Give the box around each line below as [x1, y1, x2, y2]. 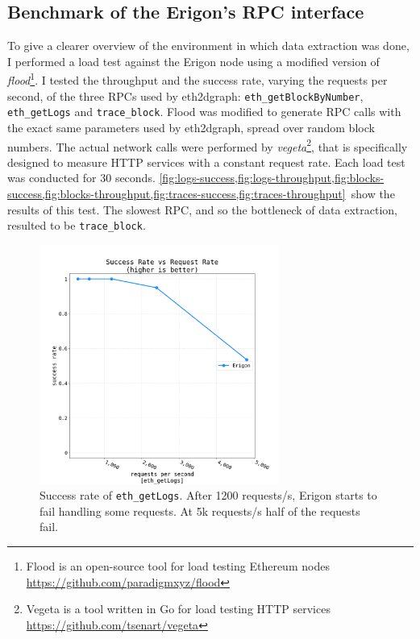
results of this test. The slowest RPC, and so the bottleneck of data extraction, [7, 201, 397, 218]
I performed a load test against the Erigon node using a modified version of [7, 52, 380, 69]
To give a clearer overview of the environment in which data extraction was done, [7, 37, 410, 54]
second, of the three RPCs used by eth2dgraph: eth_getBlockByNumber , [7, 87, 364, 104]
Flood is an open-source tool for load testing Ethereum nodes [26, 558, 330, 575]
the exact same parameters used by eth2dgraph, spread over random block [7, 118, 375, 135]
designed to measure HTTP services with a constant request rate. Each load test [7, 153, 405, 170]
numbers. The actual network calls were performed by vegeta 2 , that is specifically [7, 135, 408, 155]
